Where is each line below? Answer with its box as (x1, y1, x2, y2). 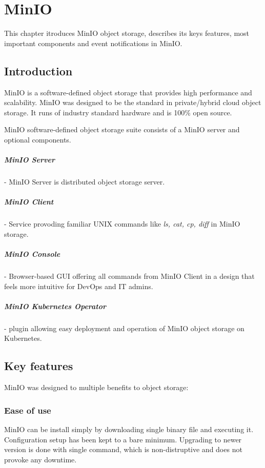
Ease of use (4, 403, 51, 416)
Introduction (4, 63, 73, 78)
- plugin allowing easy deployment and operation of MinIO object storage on (4, 322, 244, 333)
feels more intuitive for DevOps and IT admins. (4, 280, 153, 291)
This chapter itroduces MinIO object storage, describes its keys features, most (4, 28, 250, 38)
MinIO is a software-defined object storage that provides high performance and (4, 87, 252, 97)
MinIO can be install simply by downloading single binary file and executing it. (4, 423, 254, 434)
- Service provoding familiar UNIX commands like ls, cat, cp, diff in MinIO (4, 218, 240, 229)
